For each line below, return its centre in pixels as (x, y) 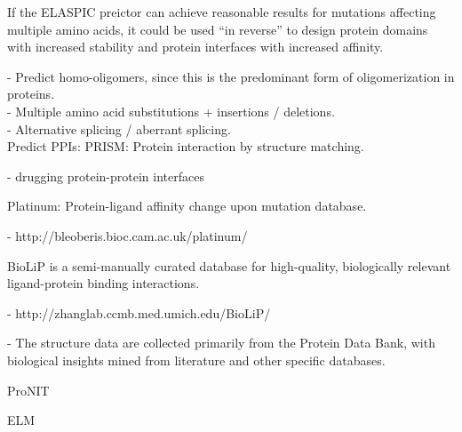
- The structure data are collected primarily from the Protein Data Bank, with (221, 343)
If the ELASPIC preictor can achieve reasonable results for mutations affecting (222, 12)
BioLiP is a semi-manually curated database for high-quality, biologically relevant (229, 265)
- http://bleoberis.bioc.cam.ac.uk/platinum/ (127, 235)
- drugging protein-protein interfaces (106, 176)
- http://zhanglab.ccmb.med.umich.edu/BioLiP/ (139, 312)
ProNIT (28, 390)
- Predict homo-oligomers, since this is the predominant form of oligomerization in (231, 76)
